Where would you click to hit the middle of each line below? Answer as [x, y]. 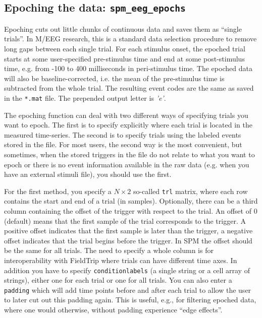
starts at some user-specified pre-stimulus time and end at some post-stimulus [124, 58]
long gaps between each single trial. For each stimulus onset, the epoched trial [125, 48]
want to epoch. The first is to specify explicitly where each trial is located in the [128, 125]
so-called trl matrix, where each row [190, 191]
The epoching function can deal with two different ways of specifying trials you [126, 115]
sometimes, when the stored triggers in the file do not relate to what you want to [129, 154]
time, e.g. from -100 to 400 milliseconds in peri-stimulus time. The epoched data [128, 68]
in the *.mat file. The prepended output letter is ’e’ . [85, 98]
